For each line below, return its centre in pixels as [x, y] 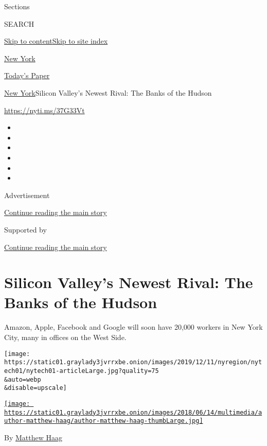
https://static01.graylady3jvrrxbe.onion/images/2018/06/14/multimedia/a [133, 412]
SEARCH [19, 23]
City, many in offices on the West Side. [65, 337]
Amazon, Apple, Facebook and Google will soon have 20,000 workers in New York [133, 327]
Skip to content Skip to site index [56, 41]
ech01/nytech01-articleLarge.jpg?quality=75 [82, 371]
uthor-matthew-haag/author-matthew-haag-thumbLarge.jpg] [104, 421]
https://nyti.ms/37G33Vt [44, 110]
